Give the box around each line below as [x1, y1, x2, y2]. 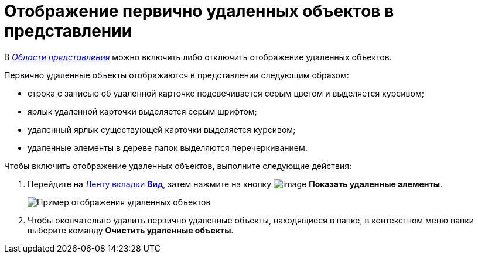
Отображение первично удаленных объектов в [4, 1, 394, 21]
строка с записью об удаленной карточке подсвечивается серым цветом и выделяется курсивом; [28, 88, 424, 98]
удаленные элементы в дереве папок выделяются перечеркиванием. [28, 142, 308, 153]
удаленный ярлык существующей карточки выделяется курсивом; [28, 124, 296, 135]
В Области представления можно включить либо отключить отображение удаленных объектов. [4, 51, 392, 62]
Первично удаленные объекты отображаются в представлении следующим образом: [4, 70, 349, 80]
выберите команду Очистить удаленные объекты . [28, 225, 234, 235]
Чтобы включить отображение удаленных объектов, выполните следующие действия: [4, 160, 352, 171]
